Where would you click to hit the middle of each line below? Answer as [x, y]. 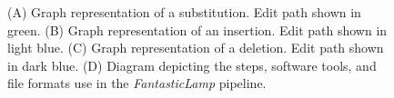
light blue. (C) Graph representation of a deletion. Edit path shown [196, 48]
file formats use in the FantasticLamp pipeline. [137, 83]
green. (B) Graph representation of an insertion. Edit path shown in [197, 29]
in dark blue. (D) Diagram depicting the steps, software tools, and [192, 65]
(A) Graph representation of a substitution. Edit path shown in [184, 12]
